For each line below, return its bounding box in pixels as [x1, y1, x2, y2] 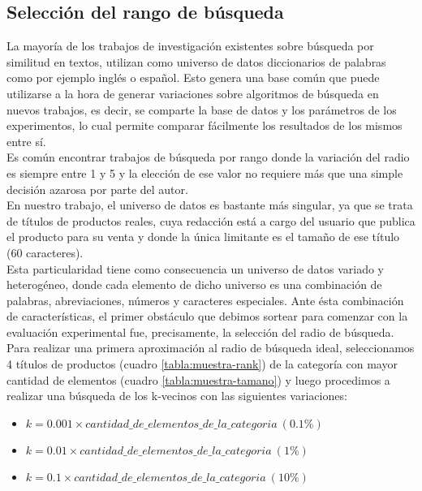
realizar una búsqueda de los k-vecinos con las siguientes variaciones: [6, 387, 347, 404]
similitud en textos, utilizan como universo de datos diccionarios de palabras [6, 53, 386, 70]
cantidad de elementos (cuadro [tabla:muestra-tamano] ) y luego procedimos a [6, 371, 390, 388]
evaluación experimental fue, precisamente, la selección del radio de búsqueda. [6, 323, 394, 340]
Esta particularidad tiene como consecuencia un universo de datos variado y [6, 260, 384, 277]
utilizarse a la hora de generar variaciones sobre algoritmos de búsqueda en [6, 84, 379, 101]
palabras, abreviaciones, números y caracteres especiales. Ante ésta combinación [6, 291, 404, 308]
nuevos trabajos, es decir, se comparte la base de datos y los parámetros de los [6, 101, 397, 118]
